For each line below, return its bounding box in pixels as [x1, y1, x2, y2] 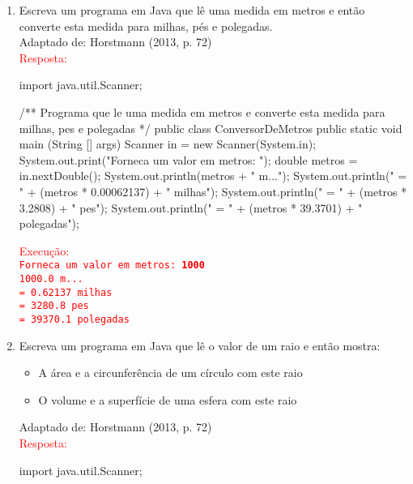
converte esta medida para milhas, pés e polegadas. [19, 17, 273, 34]
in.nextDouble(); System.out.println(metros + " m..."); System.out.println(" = [19, 167, 407, 184]
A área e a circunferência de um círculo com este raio [38, 364, 303, 381]
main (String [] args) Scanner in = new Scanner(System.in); [19, 135, 317, 152]
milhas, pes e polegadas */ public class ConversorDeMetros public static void [19, 119, 402, 136]
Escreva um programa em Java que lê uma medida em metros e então [19, 2, 365, 18]
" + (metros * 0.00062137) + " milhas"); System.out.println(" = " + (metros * [19, 182, 407, 199]
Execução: [19, 242, 70, 259]
